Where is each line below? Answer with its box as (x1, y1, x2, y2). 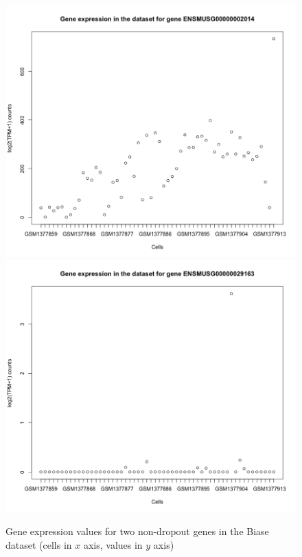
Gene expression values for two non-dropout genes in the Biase (5, 523, 269, 538)
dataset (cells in (5, 537, 72, 552)
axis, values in (83, 537, 143, 552)
